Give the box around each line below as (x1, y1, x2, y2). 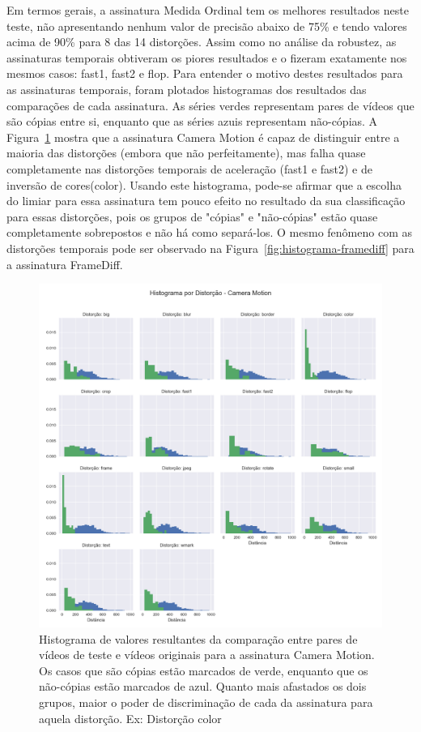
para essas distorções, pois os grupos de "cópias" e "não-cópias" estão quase (6, 208, 378, 225)
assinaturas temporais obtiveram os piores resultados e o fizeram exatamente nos (6, 49, 407, 66)
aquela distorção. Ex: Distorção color (39, 709, 222, 726)
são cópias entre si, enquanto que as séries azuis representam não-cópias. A (6, 113, 378, 130)
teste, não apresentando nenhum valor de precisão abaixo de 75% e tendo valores (6, 17, 407, 34)
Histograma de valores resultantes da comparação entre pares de (39, 630, 358, 647)
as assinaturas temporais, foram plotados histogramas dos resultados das (6, 80, 367, 97)
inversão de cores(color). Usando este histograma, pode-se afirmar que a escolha (6, 176, 402, 193)
